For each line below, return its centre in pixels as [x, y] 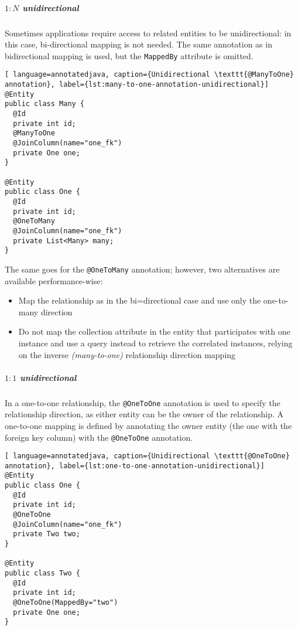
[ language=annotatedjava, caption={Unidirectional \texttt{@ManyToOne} [149, 75]
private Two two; [47, 534]
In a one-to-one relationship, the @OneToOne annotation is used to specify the [143, 402]
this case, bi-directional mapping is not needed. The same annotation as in [138, 44]
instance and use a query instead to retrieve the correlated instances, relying [155, 343]
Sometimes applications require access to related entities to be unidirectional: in [148, 33]
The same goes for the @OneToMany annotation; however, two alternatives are [142, 269]
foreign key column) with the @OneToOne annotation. [99, 437]
